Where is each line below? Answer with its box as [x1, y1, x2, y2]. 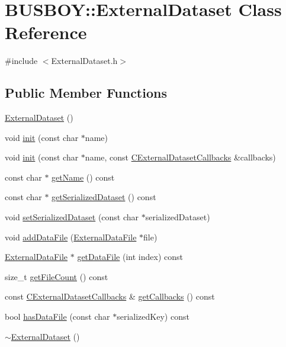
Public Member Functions [5, 83, 167, 102]
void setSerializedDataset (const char [5, 211, 139, 223]
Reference [5, 20, 87, 44]
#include [5, 54, 38, 67]
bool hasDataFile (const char [5, 310, 110, 323]
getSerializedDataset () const [52, 191, 156, 203]
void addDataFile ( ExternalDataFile [5, 230, 137, 243]
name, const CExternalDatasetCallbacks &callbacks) [85, 151, 276, 163]
